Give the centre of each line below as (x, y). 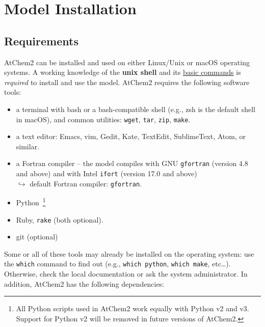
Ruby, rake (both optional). (60, 219)
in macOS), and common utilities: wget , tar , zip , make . (103, 119)
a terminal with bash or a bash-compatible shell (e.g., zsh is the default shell (136, 109)
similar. (28, 146)
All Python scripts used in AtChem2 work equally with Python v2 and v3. (132, 308)
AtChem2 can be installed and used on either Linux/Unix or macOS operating (127, 62)
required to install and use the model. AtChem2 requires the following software (127, 82)
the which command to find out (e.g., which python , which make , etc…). (117, 264)
